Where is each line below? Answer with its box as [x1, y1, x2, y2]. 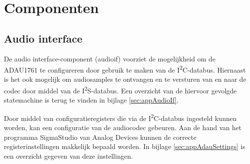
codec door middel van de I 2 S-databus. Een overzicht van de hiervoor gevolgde [4, 84, 237, 95]
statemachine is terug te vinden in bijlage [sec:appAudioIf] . [4, 95, 179, 105]
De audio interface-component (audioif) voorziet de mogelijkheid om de [4, 53, 216, 63]
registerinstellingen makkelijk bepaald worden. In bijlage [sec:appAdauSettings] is [4, 141, 245, 151]
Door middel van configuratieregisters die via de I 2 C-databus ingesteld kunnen [4, 111, 237, 123]
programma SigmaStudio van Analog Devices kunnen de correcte [4, 132, 197, 142]
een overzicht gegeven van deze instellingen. [4, 150, 133, 161]
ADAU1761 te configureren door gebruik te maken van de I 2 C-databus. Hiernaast [4, 63, 246, 75]
